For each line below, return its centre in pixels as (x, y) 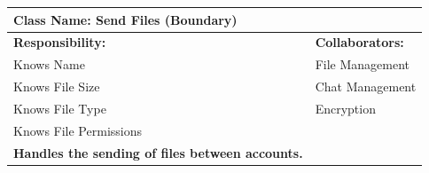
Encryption (345, 108)
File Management (363, 64)
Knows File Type (60, 108)
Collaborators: (359, 42)
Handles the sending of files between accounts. (158, 152)
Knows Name (49, 64)
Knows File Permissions (78, 130)
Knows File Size (57, 86)
